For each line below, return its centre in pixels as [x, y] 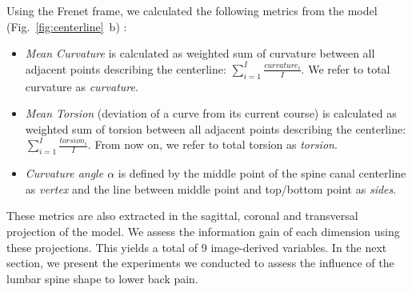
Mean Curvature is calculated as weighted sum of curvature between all [200, 53]
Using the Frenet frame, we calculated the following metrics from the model [192, 10]
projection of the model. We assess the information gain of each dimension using [203, 231]
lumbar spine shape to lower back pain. [102, 278]
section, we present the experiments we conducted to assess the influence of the [200, 263]
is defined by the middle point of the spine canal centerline [262, 173]
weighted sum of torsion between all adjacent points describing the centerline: [216, 128]
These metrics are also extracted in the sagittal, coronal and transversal [182, 216]
